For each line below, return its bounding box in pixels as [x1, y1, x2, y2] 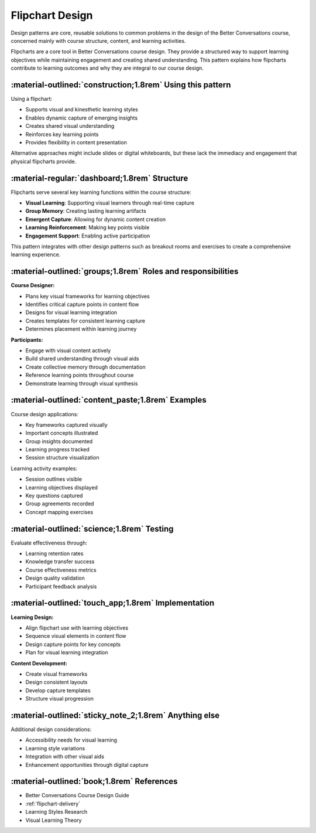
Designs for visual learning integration [25, 309, 117, 316]
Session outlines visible [25, 475, 82, 483]
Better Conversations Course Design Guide [25, 792, 129, 799]
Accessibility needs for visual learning [25, 736, 117, 744]
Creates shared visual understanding [25, 123, 115, 130]
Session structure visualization [25, 454, 99, 461]
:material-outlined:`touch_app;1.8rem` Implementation [11, 598, 215, 608]
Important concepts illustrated [25, 430, 98, 437]
